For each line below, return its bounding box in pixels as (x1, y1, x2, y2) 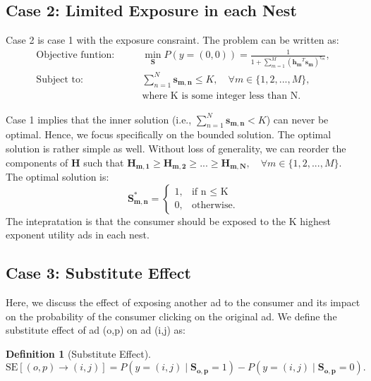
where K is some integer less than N (142, 90, 298, 101)
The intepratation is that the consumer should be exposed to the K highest (6, 213, 331, 228)
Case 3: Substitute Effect (6, 262, 191, 284)
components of (6, 155, 68, 169)
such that (83, 155, 124, 169)
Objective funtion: (36, 50, 115, 61)
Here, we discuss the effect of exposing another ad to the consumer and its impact (6, 295, 360, 309)
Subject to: (36, 74, 83, 85)
